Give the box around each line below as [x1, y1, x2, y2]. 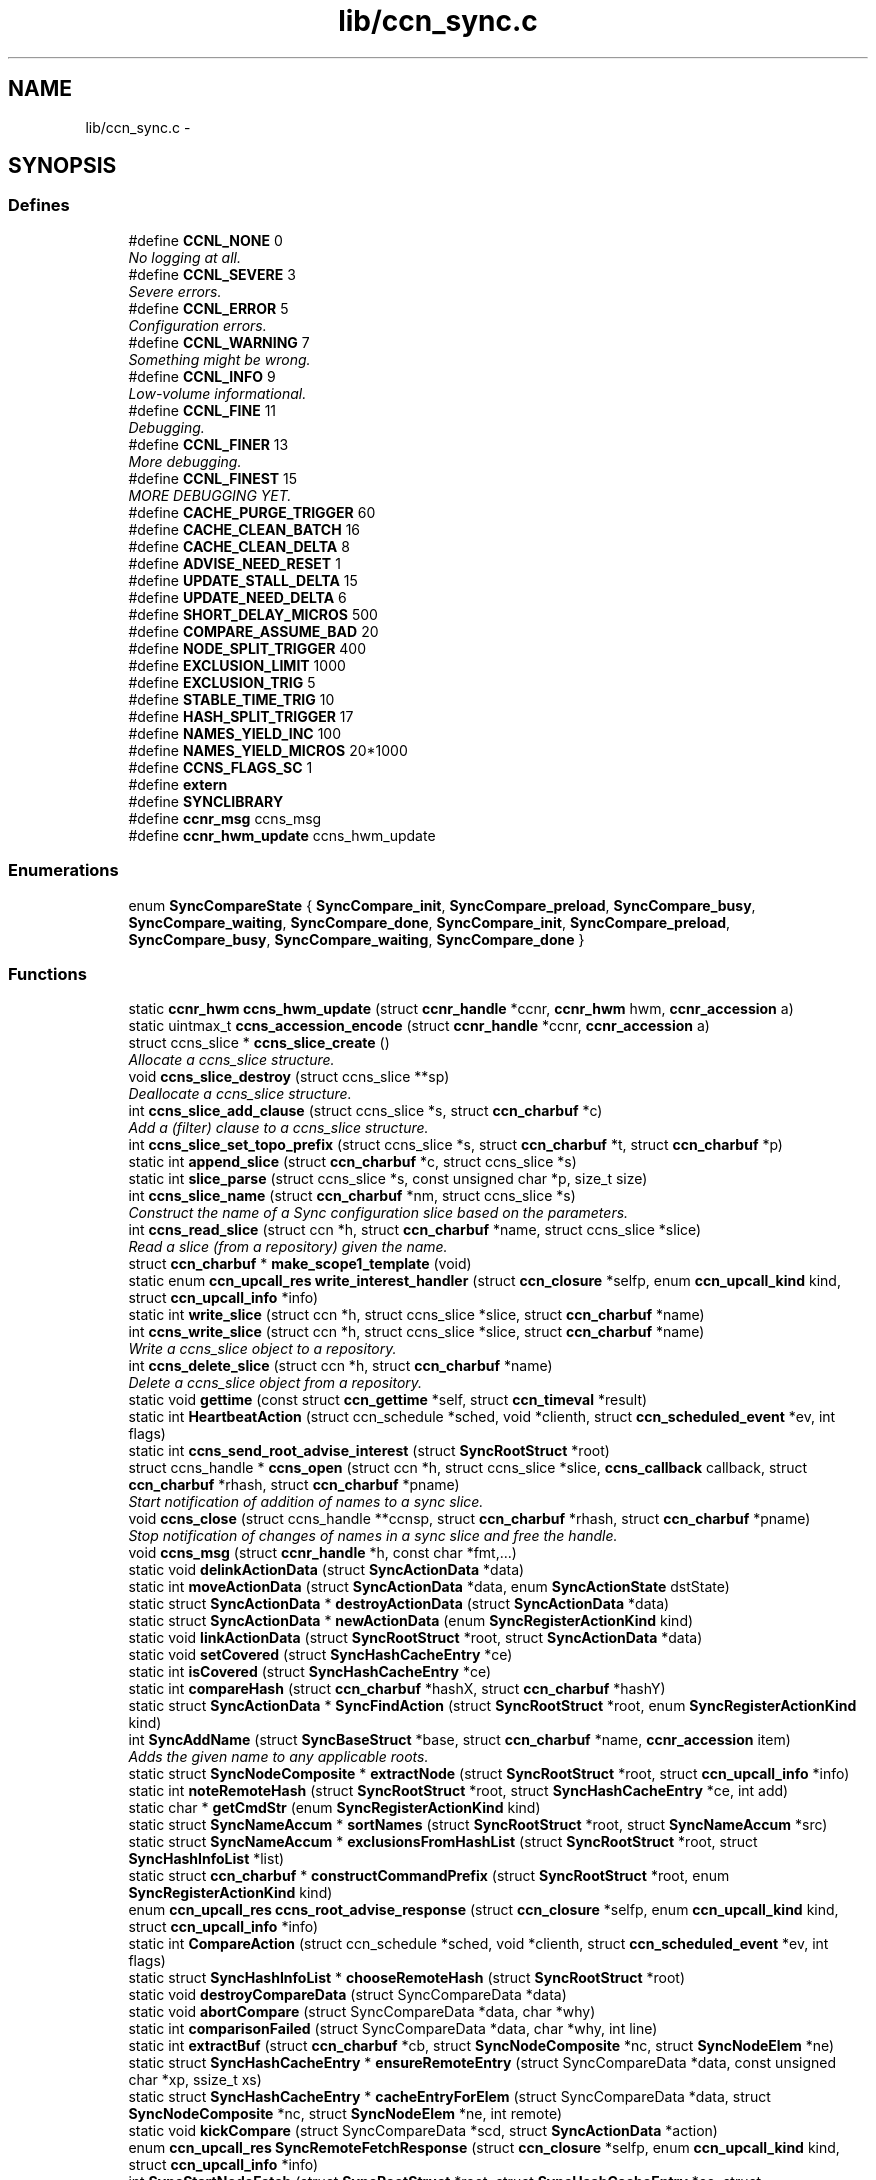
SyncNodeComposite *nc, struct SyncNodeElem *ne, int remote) [128, 2105, 563, 2123]
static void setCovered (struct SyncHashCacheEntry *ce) [128, 1646, 513, 1664]
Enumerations [8, 860, 119, 881]
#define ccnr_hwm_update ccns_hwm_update [128, 826, 436, 844]
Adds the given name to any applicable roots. [128, 1748, 429, 1766]
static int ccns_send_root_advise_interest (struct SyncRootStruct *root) [128, 1442, 610, 1460]
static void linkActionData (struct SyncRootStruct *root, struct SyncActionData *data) [128, 1629, 703, 1647]
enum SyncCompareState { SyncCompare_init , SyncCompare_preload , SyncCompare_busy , [128, 896, 756, 914]
